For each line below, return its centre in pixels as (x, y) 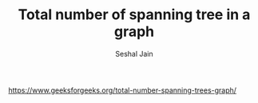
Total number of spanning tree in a (134, 15)
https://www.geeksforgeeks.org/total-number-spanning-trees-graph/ (123, 90)
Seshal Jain (134, 53)
